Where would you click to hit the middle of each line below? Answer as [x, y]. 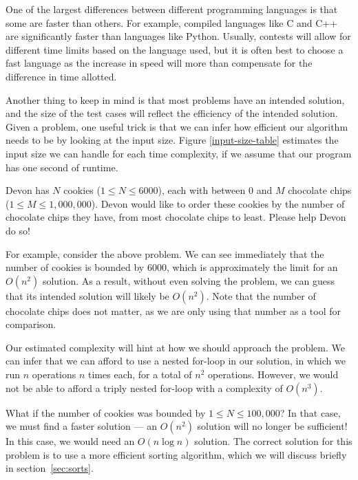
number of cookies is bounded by [75, 267]
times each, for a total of [140, 374]
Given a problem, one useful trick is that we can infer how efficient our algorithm [177, 126]
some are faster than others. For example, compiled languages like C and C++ [172, 22]
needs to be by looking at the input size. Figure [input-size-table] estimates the [172, 140]
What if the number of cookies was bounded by [106, 412]
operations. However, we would [273, 374]
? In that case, [310, 412]
